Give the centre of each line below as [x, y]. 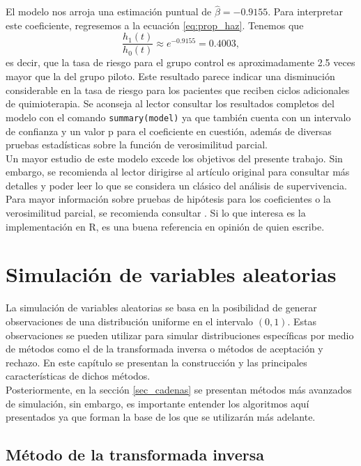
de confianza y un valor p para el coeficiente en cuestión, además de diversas [169, 131]
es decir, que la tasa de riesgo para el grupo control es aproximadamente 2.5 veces [180, 62]
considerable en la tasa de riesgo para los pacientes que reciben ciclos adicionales [178, 90]
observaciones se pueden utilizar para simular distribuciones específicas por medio [180, 335]
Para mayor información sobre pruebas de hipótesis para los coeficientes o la [168, 199]
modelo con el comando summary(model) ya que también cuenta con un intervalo [178, 117]
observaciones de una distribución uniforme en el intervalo [130, 321]
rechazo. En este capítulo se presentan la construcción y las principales [156, 362]
